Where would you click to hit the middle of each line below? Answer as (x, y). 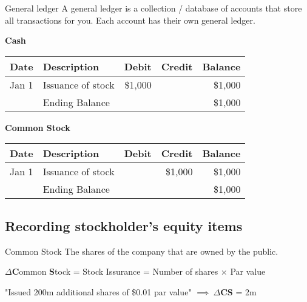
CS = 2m (238, 291)
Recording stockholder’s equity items (124, 225)
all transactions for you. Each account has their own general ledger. (130, 20)
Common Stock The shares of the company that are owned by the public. (142, 251)
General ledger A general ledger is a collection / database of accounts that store (153, 8)
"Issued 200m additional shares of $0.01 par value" (98, 291)
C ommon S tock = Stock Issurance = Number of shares (115, 271)
